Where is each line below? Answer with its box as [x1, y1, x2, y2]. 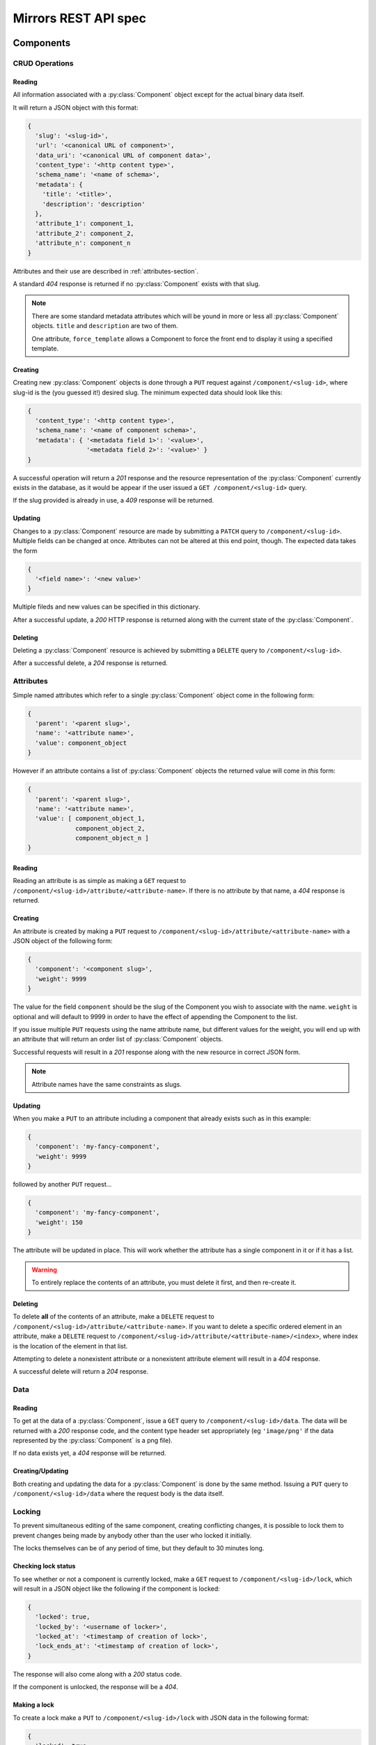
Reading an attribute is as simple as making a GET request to [13, 877, 187, 885]
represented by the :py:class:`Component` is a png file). [13, 1436, 173, 1445]
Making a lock [13, 1700, 55, 1709]
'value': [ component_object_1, [35, 815, 146, 823]
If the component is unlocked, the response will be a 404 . [13, 1683, 179, 1691]
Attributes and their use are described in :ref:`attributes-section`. [13, 267, 198, 275]
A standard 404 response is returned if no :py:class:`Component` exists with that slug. [13, 279, 260, 288]
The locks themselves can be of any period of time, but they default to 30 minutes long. [13, 1544, 265, 1552]
